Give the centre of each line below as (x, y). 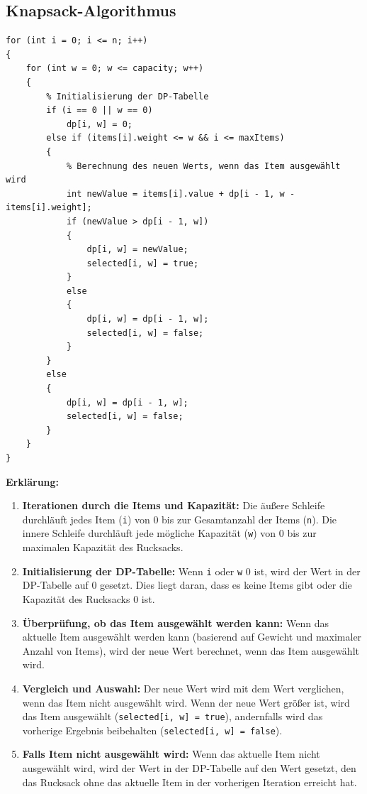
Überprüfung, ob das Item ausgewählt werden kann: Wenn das (175, 622)
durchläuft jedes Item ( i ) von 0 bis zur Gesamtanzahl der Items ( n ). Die (180, 519)
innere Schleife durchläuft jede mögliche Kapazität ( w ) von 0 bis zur (169, 533)
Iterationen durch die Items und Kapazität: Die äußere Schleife (174, 505)
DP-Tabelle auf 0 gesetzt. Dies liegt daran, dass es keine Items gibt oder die (187, 585)
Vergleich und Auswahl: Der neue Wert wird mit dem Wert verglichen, (183, 688)
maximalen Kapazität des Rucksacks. (103, 547)
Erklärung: (33, 481)
